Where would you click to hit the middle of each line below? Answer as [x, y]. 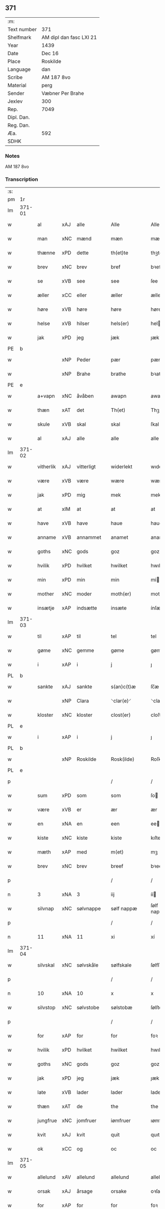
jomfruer [87, 1121]
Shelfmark [19, 37]
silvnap [46, 909]
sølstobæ [122, 1007]
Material [17, 85]
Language [19, 69]
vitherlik [47, 467]
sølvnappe [89, 909]
